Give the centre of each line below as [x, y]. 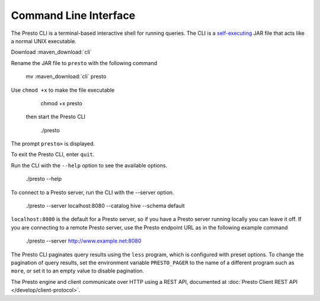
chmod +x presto [61, 103]
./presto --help [44, 179]
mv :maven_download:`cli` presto [66, 76]
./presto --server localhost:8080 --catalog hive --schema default [105, 206]
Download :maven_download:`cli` [51, 52]
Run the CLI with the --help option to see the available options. [89, 165]
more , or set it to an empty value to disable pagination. [78, 271]
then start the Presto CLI [56, 117]
